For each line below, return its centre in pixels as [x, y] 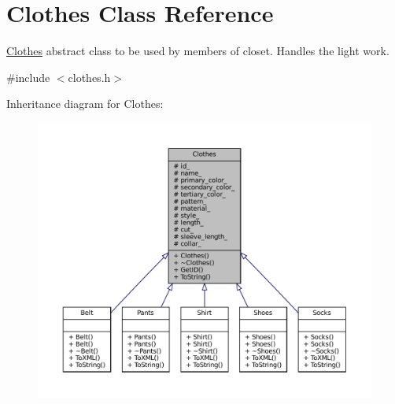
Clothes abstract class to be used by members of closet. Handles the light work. [198, 51]
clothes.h [89, 77]
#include [28, 77]
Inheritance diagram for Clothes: [85, 104]
